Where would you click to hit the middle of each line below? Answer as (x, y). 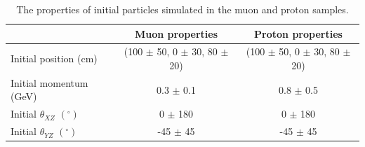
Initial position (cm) (54, 58)
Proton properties (298, 33)
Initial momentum (49, 82)
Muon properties (176, 33)
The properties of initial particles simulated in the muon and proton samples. (182, 9)
